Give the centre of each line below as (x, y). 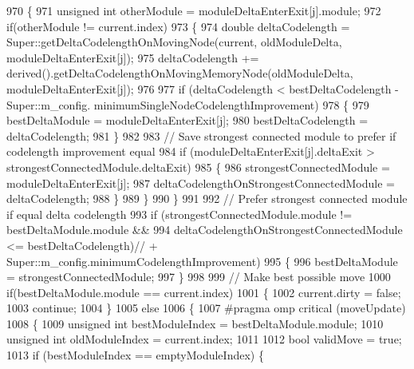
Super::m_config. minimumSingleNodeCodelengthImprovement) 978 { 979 (188, 104)
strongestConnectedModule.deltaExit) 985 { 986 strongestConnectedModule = (198, 167)
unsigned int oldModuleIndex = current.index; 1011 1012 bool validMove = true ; (204, 339)
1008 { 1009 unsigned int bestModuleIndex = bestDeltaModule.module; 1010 (195, 323)
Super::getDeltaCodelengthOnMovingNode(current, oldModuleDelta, (174, 42)
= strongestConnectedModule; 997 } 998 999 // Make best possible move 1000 (199, 277)
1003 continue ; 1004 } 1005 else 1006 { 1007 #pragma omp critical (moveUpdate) (206, 308)
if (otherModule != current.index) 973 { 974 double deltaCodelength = (178, 26)
